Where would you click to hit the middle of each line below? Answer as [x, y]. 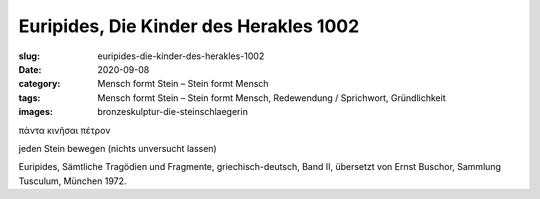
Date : [30, 69]
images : [36, 112]
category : [39, 84]
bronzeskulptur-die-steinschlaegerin [173, 112]
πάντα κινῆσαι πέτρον [64, 130]
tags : [29, 97]
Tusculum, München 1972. [72, 181]
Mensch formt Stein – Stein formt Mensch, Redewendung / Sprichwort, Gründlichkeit [271, 97]
